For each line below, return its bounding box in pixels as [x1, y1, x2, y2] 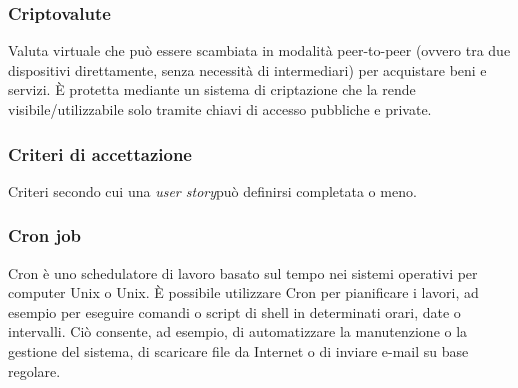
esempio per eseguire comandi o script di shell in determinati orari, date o [8, 301, 461, 322]
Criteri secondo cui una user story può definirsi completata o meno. [8, 180, 417, 201]
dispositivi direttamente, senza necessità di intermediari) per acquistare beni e [8, 59, 487, 80]
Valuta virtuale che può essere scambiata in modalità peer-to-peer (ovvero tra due [8, 40, 511, 61]
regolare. [8, 360, 61, 381]
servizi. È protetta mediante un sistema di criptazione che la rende [8, 79, 416, 100]
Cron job [8, 223, 82, 248]
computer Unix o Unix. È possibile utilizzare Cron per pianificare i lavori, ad [8, 282, 479, 303]
